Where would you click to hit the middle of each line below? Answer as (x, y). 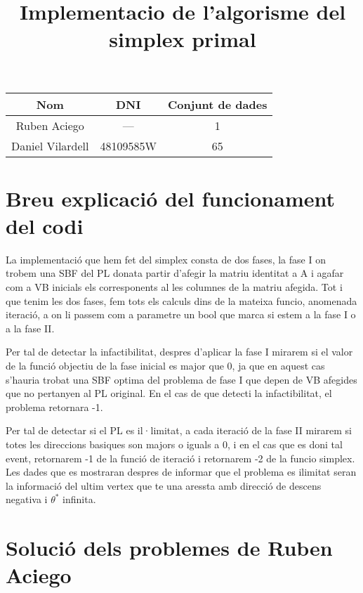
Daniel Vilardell (50, 145)
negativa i (27, 499)
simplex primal (183, 39)
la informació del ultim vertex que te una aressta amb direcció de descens (164, 485)
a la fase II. (30, 328)
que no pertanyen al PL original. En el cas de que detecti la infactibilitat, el (169, 393)
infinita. (79, 499)
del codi (45, 225)
